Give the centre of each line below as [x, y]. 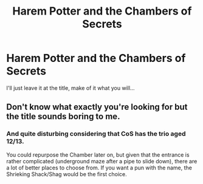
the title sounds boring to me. [63, 117]
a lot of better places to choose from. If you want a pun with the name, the [99, 168]
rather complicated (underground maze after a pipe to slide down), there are [102, 161]
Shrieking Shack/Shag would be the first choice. [67, 174]
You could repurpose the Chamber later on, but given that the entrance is [98, 155]
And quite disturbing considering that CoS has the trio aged [96, 134]
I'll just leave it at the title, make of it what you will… [71, 88]
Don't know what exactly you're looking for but [97, 107]
